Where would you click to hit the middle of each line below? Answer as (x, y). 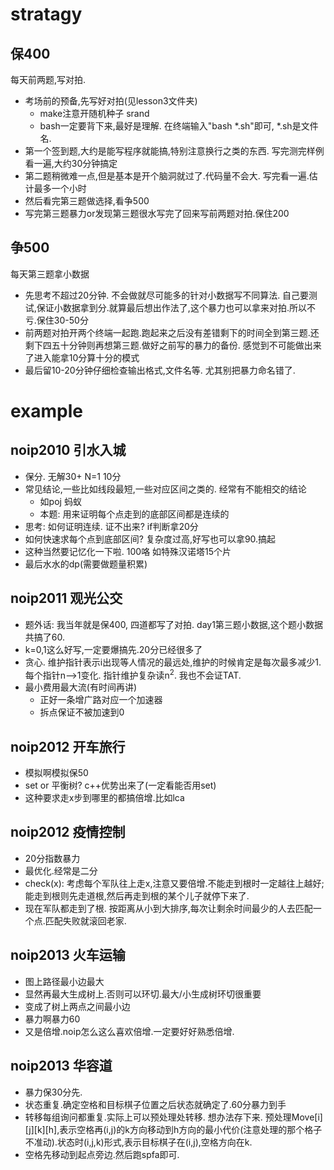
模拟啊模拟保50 (56, 773)
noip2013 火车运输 (68, 955)
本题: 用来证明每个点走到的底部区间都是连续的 (134, 514)
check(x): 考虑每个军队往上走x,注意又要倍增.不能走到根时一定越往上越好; (174, 883)
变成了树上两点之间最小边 (77, 1006)
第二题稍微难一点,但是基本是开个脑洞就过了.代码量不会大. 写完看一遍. (167, 176)
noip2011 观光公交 (66, 598)
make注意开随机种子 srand (94, 113)
